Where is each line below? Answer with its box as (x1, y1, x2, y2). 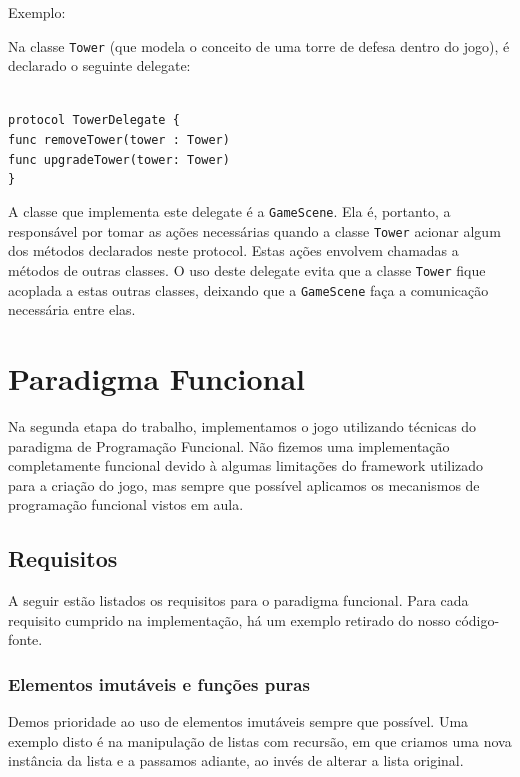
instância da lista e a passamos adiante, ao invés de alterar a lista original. (8, 750, 464, 771)
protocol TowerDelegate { (8, 113, 180, 128)
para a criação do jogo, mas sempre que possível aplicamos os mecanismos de (8, 474, 480, 495)
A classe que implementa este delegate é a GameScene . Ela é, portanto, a (8, 201, 451, 222)
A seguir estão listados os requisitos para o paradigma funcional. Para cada (8, 590, 469, 611)
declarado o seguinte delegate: (8, 55, 191, 76)
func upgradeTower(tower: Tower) (8, 152, 230, 167)
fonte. (8, 629, 43, 650)
